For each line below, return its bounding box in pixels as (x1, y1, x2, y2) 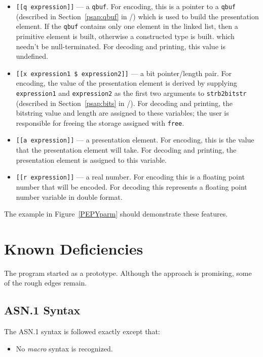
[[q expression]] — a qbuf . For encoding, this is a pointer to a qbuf (16, 1, 236, 11)
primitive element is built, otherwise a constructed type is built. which (16, 30, 235, 41)
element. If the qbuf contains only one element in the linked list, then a (16, 21, 238, 31)
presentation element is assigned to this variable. (16, 154, 167, 165)
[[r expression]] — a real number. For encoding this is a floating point (16, 171, 245, 182)
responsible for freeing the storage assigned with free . (16, 117, 184, 128)
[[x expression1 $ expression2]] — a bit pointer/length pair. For (16, 67, 232, 78)
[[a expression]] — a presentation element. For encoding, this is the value (16, 134, 254, 145)
